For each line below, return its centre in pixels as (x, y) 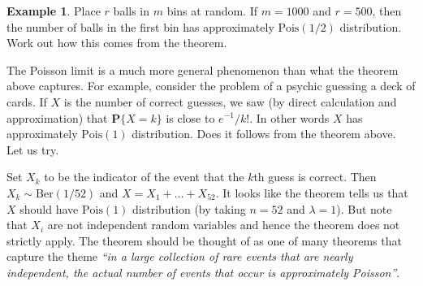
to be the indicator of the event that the (144, 177)
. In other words (289, 117)
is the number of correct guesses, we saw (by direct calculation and (230, 101)
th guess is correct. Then (315, 177)
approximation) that (57, 117)
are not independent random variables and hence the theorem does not (224, 225)
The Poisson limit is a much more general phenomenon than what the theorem (203, 69)
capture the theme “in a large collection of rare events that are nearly (180, 256)
